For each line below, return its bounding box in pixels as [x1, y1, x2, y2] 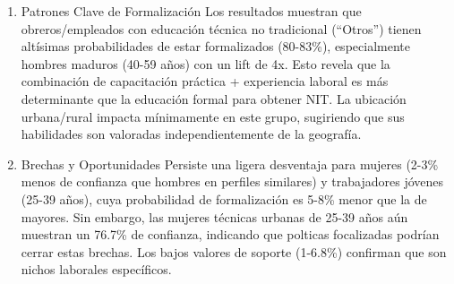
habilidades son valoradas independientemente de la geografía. [21, 125, 362, 143]
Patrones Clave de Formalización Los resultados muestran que [21, 2, 362, 20]
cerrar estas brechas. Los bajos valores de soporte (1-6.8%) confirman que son [21, 242, 447, 261]
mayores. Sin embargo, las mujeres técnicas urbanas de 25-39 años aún [21, 207, 408, 226]
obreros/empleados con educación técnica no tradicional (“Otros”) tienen [21, 19, 422, 38]
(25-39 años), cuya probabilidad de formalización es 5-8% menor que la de [21, 189, 427, 208]
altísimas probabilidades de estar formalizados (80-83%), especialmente [21, 37, 410, 56]
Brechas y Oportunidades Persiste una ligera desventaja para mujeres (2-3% [21, 154, 439, 173]
